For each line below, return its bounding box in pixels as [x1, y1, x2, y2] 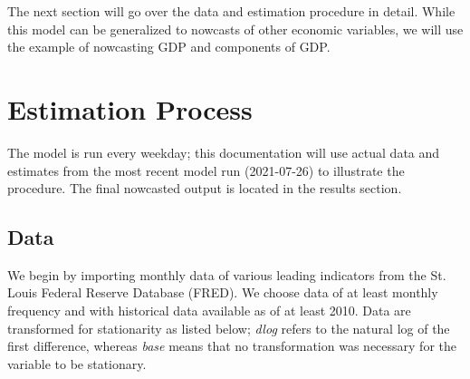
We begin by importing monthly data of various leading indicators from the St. [7, 265, 446, 284]
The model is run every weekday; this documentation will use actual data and [7, 142, 440, 161]
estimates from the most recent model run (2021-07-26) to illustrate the [7, 160, 405, 180]
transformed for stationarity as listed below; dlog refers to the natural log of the [7, 318, 450, 337]
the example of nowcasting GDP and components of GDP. [7, 37, 331, 56]
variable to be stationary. [7, 354, 147, 373]
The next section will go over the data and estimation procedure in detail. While [7, 2, 456, 20]
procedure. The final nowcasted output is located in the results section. [7, 179, 402, 198]
